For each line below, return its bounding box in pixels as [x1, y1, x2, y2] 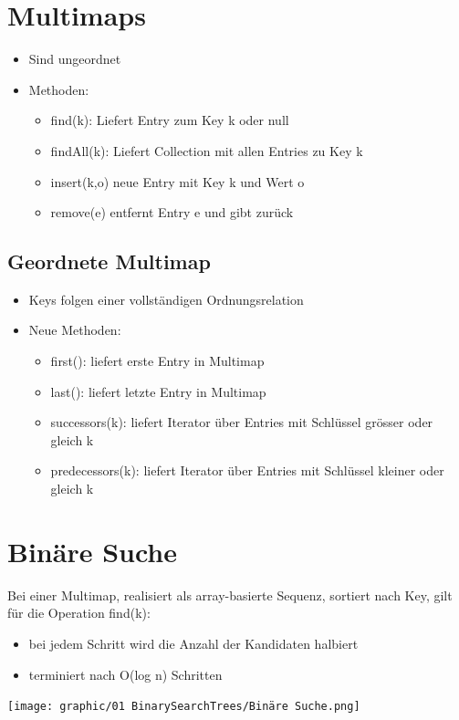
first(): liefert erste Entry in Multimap [50, 351, 265, 370]
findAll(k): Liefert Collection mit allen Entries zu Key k [50, 141, 363, 160]
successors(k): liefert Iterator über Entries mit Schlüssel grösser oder [50, 412, 433, 432]
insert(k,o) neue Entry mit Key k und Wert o [50, 172, 305, 191]
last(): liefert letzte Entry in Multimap [50, 381, 266, 401]
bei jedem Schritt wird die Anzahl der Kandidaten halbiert [28, 633, 359, 652]
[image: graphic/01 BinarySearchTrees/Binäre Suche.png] [7, 700, 360, 714]
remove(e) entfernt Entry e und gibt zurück [50, 203, 294, 222]
